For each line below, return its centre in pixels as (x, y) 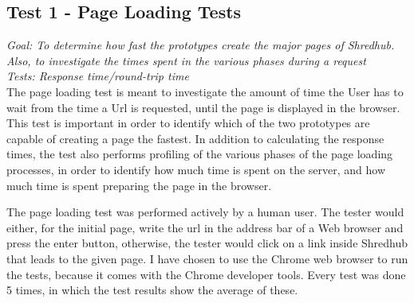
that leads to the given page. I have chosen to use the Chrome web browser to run (207, 258)
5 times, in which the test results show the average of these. (152, 290)
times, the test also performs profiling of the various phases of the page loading (200, 154)
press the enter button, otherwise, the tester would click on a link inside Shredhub (207, 243)
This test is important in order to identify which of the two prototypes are (188, 123)
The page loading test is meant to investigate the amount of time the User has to (205, 91)
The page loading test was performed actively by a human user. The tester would (205, 212)
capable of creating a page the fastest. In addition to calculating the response (195, 138)
